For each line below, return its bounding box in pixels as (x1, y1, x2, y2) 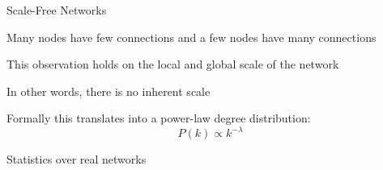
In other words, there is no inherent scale (6, 82, 211, 99)
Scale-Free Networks (6, 2, 107, 18)
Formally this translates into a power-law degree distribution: (6, 110, 311, 126)
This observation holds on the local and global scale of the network (6, 56, 339, 73)
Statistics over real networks (6, 151, 147, 168)
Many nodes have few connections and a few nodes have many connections (6, 28, 377, 45)
